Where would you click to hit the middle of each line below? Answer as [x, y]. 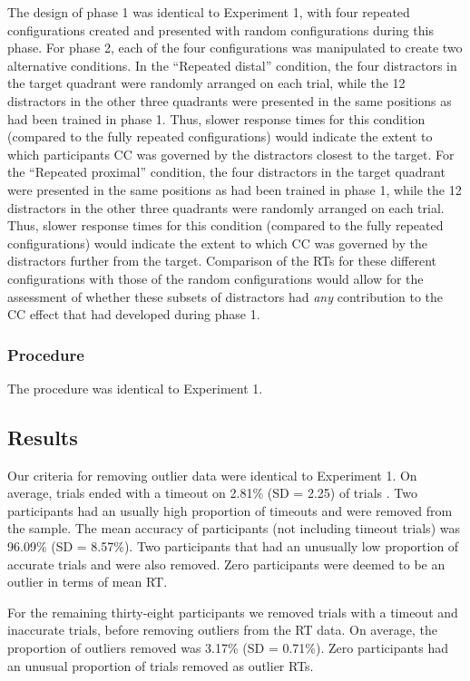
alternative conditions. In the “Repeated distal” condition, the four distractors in [232, 65]
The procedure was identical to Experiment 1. [135, 388]
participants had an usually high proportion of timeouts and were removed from [230, 510]
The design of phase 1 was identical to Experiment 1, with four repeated [209, 12]
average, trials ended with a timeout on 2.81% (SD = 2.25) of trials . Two [212, 493]
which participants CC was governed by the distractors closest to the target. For [231, 154]
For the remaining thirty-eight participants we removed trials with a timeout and [233, 612]
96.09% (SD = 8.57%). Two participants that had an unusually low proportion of [233, 546]
